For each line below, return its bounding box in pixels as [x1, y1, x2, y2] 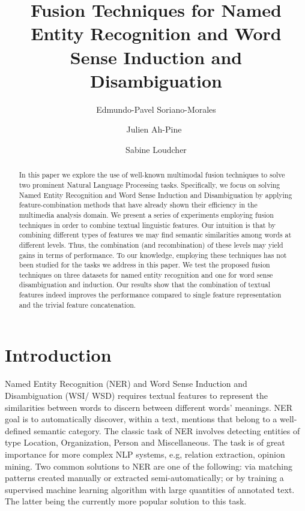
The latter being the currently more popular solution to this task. [5, 495, 247, 507]
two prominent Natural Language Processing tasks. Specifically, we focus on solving [19, 179, 280, 190]
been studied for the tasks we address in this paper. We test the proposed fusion [19, 260, 270, 270]
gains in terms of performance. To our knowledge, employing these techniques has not [19, 250, 287, 260]
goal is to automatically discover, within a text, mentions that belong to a [5, 413, 277, 425]
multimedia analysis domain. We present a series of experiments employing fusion [19, 209, 274, 220]
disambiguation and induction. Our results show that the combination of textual [19, 279, 271, 290]
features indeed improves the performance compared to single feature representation [19, 290, 282, 300]
